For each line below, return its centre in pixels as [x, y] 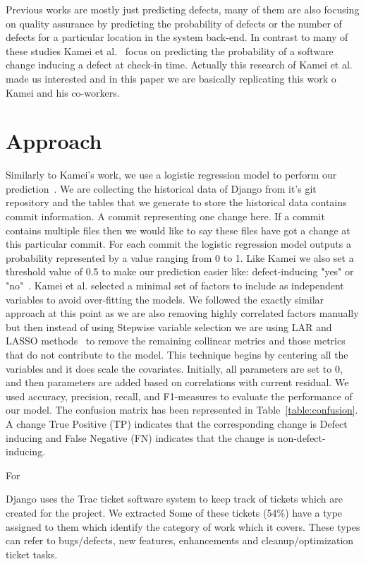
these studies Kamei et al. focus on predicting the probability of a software [170, 50]
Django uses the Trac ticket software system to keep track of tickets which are [174, 499]
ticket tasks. [32, 554]
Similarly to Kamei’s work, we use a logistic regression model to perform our [171, 175]
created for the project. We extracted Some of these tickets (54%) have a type [174, 512]
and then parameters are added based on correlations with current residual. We [177, 382]
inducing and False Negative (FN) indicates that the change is [140, 437]
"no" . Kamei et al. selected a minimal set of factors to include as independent [175, 286]
